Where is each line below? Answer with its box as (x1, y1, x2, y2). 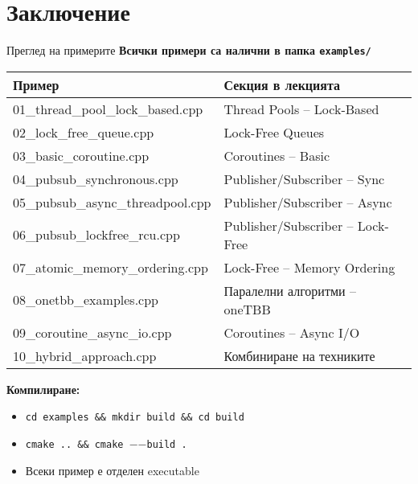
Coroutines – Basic (223, 146, 330, 165)
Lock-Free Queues (223, 122, 325, 142)
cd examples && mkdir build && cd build (25, 412, 244, 424)
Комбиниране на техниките (223, 346, 375, 365)
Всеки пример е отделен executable (25, 461, 199, 478)
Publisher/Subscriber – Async (223, 192, 392, 211)
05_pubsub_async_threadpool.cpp (13, 192, 211, 211)
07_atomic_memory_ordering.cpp (13, 257, 208, 277)
